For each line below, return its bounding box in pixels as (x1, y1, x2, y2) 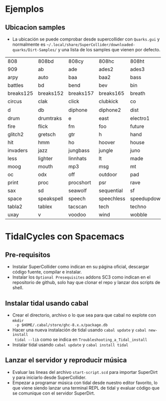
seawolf (68, 187, 87, 194)
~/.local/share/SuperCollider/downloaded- (46, 42, 135, 47)
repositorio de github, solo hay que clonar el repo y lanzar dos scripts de (12, 280, 161, 285)
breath (130, 90, 146, 97)
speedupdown (130, 195, 164, 202)
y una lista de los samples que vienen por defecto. (57, 47, 161, 52)
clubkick (98, 98, 119, 105)
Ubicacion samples (5, 23, 66, 32)
